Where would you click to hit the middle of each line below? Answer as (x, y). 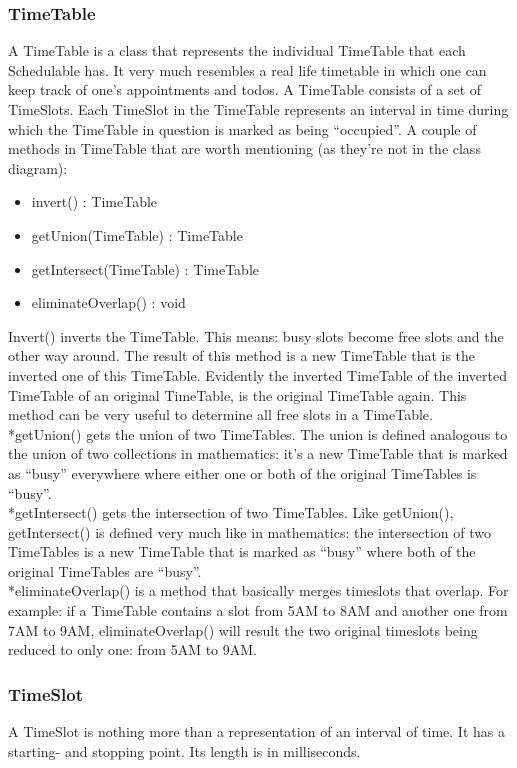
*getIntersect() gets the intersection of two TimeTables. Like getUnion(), (231, 512)
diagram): (38, 167)
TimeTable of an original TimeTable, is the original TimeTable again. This (237, 394)
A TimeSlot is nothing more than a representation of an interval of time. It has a (256, 731)
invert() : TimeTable (94, 201)
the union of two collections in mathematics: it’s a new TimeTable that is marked (258, 453)
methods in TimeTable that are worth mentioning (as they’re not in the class (244, 148)
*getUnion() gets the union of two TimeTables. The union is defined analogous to (258, 433)
